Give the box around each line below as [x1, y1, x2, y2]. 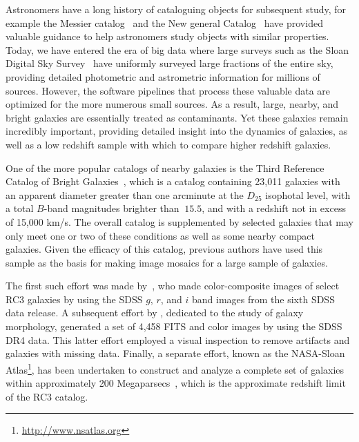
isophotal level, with [265, 187, 351, 202]
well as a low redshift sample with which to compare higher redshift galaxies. [6, 137, 331, 151]
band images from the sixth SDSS [192, 291, 335, 306]
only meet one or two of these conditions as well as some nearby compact [6, 228, 315, 242]
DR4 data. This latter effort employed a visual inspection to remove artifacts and [6, 332, 350, 347]
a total [6, 201, 34, 215]
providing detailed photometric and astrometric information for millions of [6, 69, 320, 84]
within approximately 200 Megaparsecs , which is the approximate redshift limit [6, 376, 346, 390]
